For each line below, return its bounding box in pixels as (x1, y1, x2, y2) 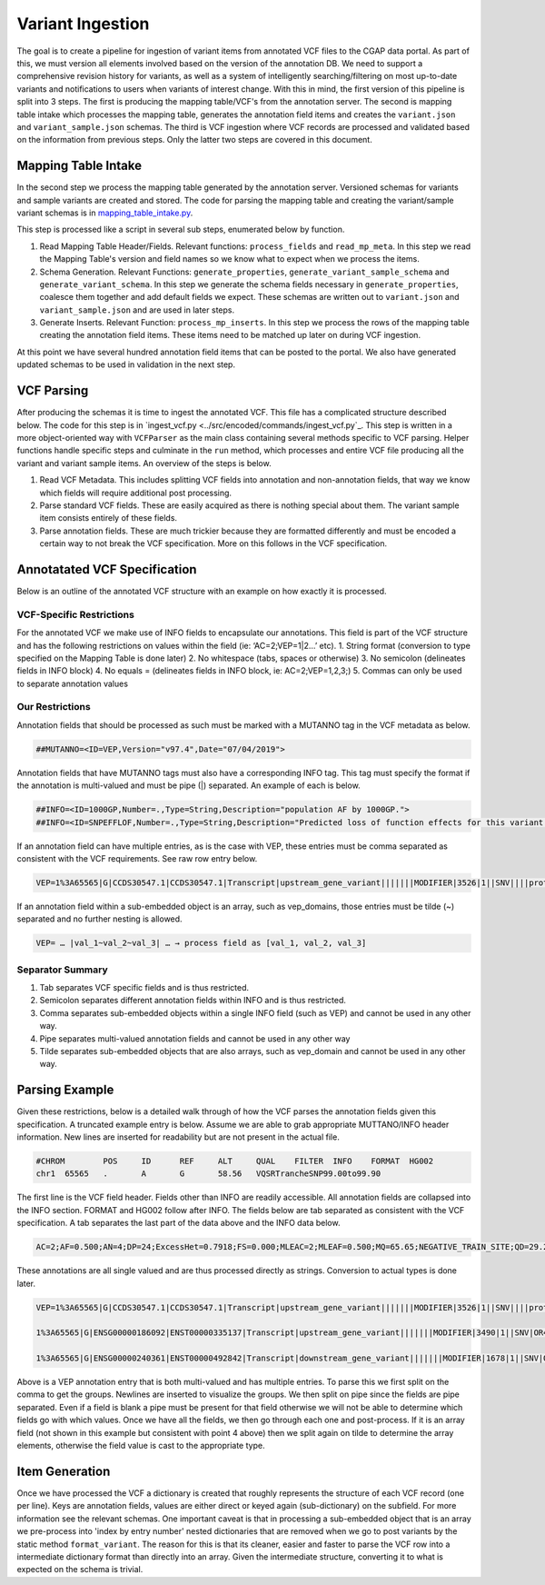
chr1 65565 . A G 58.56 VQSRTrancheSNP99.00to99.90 (35, 1169, 381, 1179)
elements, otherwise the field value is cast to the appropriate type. (16, 1440, 265, 1451)
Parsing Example (16, 1082, 114, 1098)
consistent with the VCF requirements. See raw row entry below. (16, 852, 258, 863)
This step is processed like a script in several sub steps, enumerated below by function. (16, 224, 345, 235)
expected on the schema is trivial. (16, 1564, 144, 1575)
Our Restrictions (16, 701, 91, 713)
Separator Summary (16, 963, 108, 976)
